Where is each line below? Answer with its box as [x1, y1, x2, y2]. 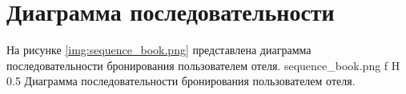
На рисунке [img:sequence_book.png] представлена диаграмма [6, 41, 312, 58]
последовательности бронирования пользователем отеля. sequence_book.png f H [6, 57, 400, 73]
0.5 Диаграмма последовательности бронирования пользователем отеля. [6, 72, 356, 89]
